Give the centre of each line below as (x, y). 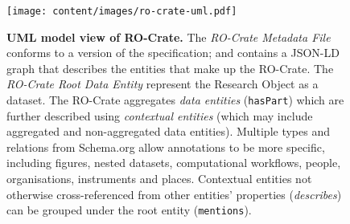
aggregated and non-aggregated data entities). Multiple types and (168, 131)
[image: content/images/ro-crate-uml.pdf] (122, 11)
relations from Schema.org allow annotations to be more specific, (166, 147)
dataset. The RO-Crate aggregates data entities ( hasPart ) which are (175, 100)
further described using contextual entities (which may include (160, 115)
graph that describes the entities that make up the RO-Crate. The (170, 68)
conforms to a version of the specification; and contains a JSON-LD (173, 53)
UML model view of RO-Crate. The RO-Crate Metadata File (169, 37)
